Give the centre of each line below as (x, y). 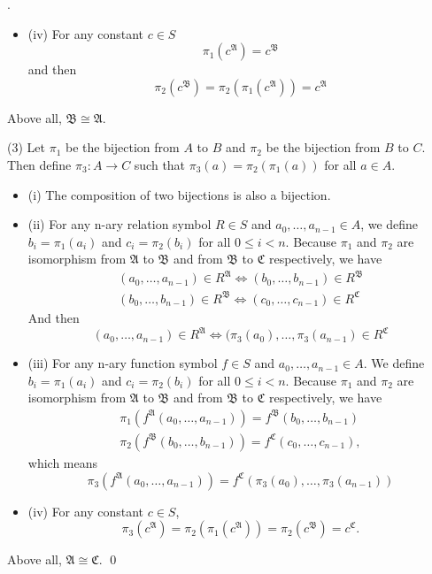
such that (160, 164)
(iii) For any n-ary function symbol (123, 363)
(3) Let (26, 147)
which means (63, 462)
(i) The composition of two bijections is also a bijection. (179, 194)
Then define (39, 164)
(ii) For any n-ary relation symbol (120, 224)
